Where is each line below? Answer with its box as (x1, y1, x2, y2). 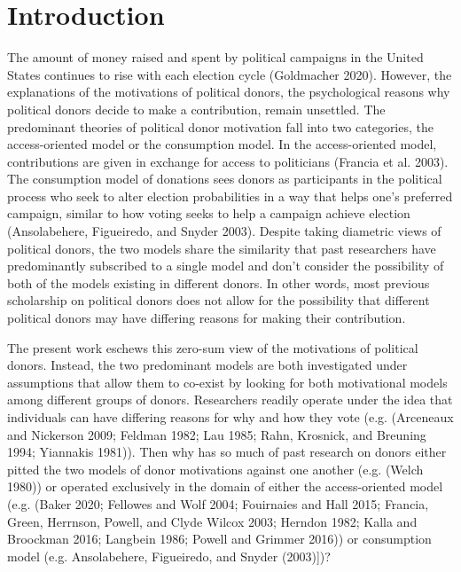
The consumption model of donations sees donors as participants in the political (7, 169, 442, 188)
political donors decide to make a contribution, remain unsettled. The (7, 99, 386, 118)
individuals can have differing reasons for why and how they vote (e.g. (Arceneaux (7, 408, 454, 426)
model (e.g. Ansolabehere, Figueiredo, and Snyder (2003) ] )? (7, 546, 331, 565)
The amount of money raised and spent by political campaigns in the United (7, 48, 424, 67)
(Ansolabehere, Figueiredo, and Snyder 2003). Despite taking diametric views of (7, 222, 441, 240)
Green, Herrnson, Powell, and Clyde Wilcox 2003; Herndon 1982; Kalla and (7, 512, 418, 530)
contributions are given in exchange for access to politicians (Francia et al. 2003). (7, 152, 449, 170)
